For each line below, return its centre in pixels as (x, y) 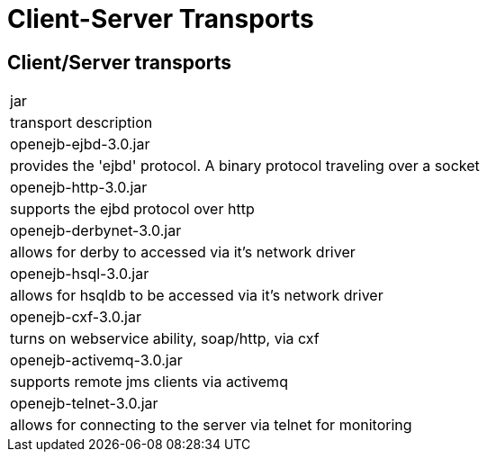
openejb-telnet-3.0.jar (84, 404)
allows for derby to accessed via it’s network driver (183, 252)
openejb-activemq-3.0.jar (96, 360)
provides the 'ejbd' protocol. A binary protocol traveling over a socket (245, 166)
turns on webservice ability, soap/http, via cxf (165, 339)
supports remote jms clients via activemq (149, 382)
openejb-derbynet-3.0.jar (96, 231)
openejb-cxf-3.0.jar (76, 317)
